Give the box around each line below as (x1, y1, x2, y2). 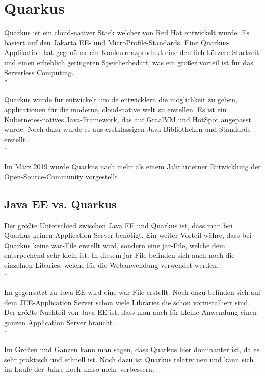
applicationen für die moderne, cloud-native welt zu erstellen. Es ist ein (4, 104, 227, 115)
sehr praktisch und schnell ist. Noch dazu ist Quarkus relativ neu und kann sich (4, 354, 254, 364)
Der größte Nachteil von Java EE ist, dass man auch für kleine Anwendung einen (4, 307, 257, 317)
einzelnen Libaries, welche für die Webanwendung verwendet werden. (4, 260, 219, 271)
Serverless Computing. (4, 67, 74, 77)
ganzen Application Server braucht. (4, 316, 114, 327)
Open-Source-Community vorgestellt (4, 171, 118, 181)
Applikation (4, 47, 41, 58)
